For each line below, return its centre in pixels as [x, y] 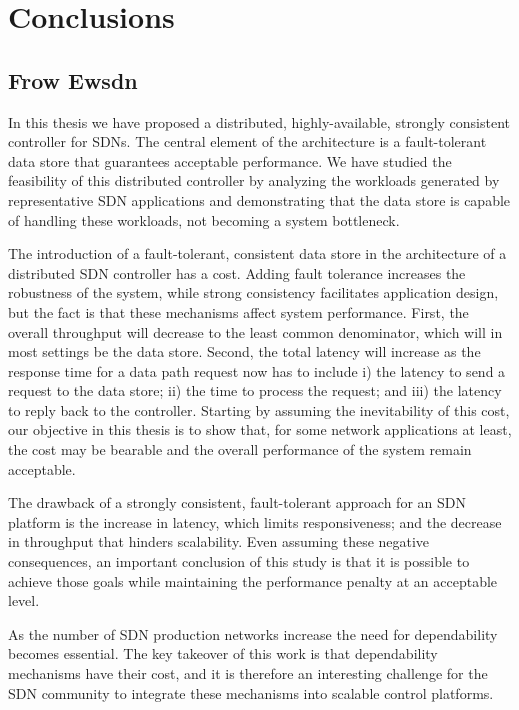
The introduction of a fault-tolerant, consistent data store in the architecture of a [257, 253]
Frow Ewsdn [73, 79]
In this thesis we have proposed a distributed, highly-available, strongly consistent [259, 121]
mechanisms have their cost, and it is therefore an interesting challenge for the [248, 673]
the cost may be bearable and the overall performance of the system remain [240, 449]
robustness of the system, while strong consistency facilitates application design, [253, 292]
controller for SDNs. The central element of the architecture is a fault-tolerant [247, 141]
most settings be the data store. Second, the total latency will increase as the [244, 351]
